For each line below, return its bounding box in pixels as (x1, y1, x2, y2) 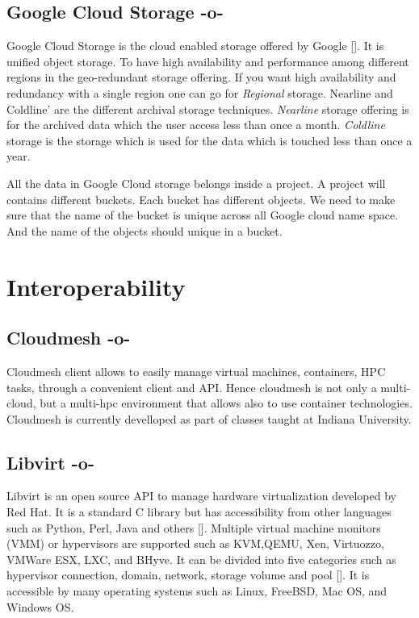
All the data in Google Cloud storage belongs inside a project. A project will (6, 174, 386, 191)
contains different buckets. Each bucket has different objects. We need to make (6, 190, 396, 207)
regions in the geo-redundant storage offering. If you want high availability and (6, 69, 396, 86)
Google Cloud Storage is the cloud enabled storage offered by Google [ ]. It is (6, 37, 384, 54)
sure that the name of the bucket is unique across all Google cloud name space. (6, 207, 399, 223)
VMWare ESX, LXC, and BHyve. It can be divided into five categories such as (6, 550, 396, 567)
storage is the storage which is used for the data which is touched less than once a (6, 132, 413, 148)
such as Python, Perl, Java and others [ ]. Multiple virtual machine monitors (6, 519, 381, 536)
